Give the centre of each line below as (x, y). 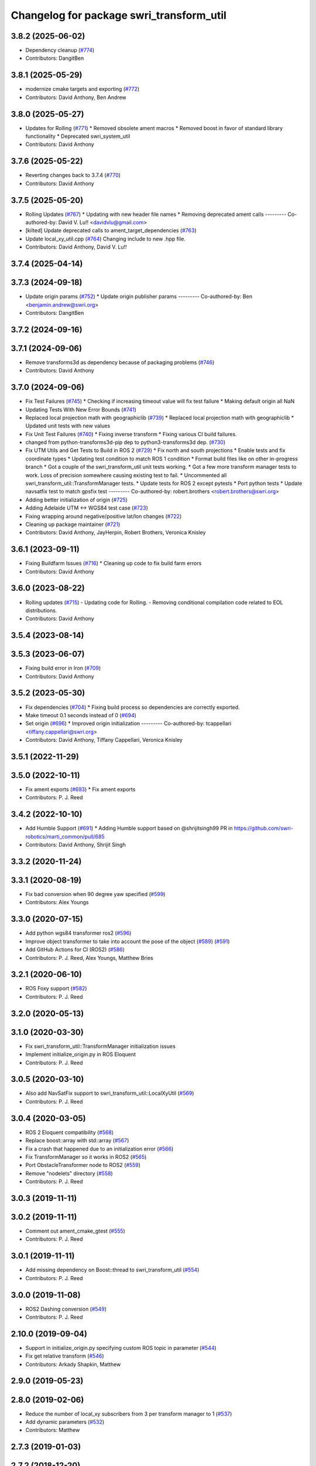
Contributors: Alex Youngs (57, 902)
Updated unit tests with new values (68, 426)
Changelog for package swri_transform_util (118, 15)
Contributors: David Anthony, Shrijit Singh (75, 845)
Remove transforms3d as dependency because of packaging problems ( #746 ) (120, 362)
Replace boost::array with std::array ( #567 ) (77, 1141)
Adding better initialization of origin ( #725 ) (77, 500)
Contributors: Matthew (53, 1430)
